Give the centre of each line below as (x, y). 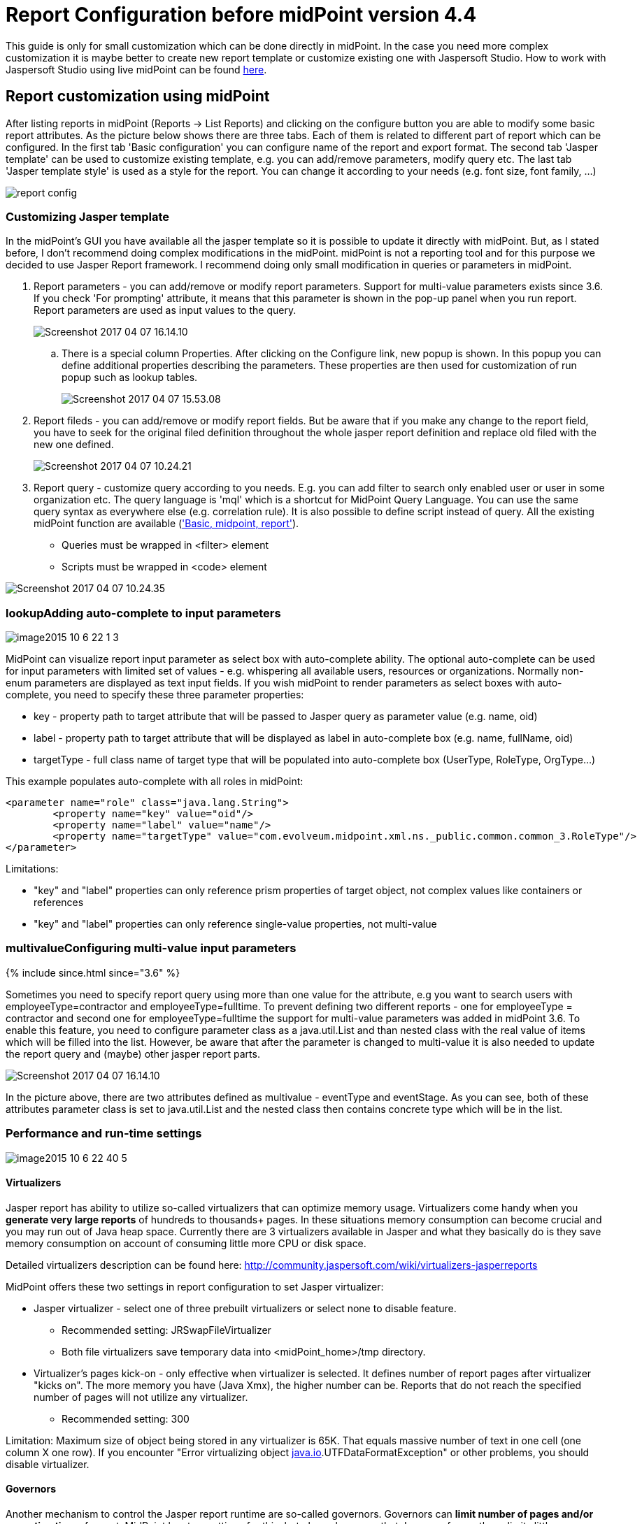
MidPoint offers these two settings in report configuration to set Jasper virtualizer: (195, 1286)
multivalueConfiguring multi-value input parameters (151, 948)
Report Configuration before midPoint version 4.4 (241, 15)
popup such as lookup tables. (130, 378)
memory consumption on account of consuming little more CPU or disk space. (186, 1243)
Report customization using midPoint (138, 96)
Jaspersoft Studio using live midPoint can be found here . (136, 69)
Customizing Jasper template (88, 216)
